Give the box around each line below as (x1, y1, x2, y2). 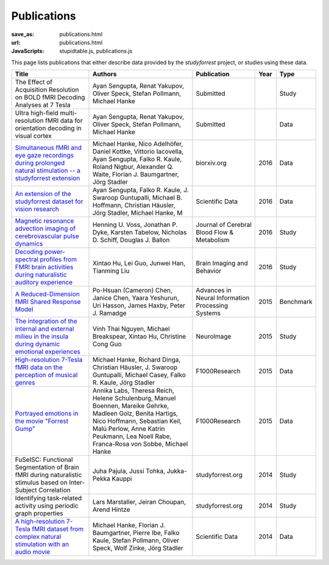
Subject (15, 486, 37, 494)
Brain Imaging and (196, 259, 248, 268)
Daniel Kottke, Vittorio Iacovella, (92, 147, 184, 156)
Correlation (38, 486, 71, 494)
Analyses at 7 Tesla (15, 101, 71, 109)
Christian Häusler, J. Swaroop (92, 363, 178, 372)
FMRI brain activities (15, 263, 74, 272)
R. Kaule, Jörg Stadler (92, 378, 155, 387)
